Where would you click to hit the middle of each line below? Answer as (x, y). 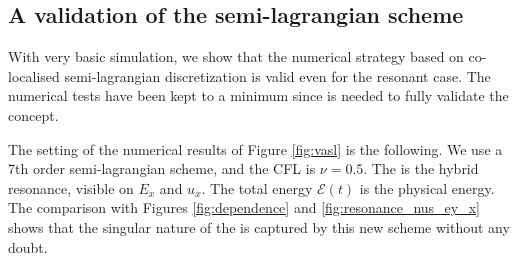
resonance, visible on (71, 187)
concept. (33, 114)
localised (34, 75)
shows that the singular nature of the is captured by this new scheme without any (259, 226)
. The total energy (257, 187)
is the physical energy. (427, 187)
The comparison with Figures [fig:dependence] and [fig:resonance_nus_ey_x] (244, 207)
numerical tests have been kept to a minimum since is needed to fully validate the (258, 95)
